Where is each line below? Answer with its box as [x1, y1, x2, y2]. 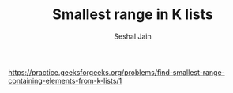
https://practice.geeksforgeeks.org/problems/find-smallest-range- [8, 67, 225, 76]
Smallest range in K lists [52, 6, 213, 24]
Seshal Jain [114, 32, 152, 41]
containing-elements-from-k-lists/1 [8, 76, 122, 85]
